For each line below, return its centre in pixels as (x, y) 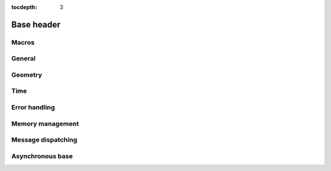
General (24, 59)
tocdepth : (24, 7)
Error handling (33, 107)
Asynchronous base (42, 156)
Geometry (27, 75)
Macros (23, 42)
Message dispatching (44, 140)
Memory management (45, 123)
